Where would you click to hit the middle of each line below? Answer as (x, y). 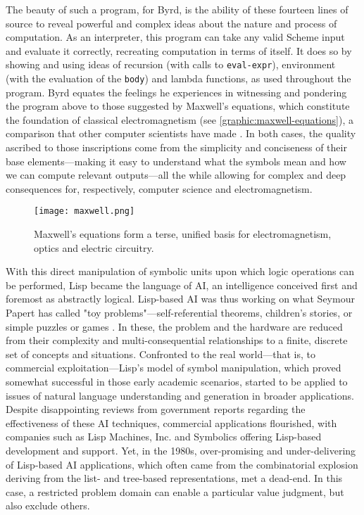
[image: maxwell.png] (84, 211)
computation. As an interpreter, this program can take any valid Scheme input (175, 37)
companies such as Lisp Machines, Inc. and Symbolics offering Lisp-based (164, 437)
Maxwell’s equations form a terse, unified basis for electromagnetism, (183, 234)
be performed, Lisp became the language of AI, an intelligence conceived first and (182, 285)
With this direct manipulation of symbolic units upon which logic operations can (180, 271)
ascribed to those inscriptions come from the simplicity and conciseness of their (176, 147)
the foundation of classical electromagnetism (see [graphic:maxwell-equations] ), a (180, 119)
